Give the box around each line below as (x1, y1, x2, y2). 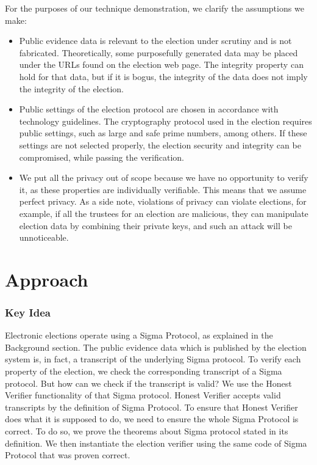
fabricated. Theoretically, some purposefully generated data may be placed (19, 46, 298, 59)
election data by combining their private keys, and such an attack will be (19, 219, 292, 232)
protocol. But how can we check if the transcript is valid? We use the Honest (5, 376, 292, 389)
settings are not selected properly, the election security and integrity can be (19, 138, 301, 151)
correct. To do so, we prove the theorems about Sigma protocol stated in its (5, 425, 288, 438)
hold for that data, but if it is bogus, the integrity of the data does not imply (19, 70, 308, 82)
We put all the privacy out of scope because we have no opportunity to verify (19, 171, 308, 184)
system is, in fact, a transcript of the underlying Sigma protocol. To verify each (5, 353, 301, 365)
